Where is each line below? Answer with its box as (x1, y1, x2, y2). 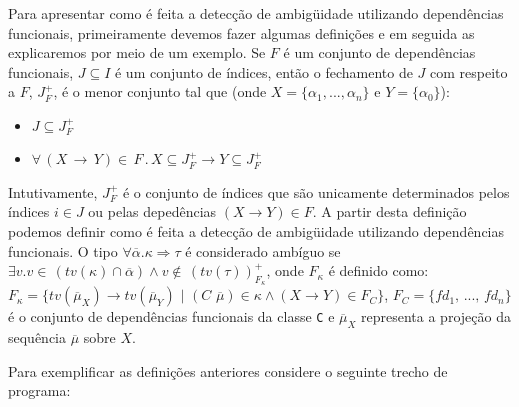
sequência (8, 327, 67, 348)
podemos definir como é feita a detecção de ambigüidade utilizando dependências (8, 221, 505, 241)
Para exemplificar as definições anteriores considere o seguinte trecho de (8, 360, 448, 381)
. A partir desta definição (312, 201, 467, 222)
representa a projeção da (361, 306, 511, 327)
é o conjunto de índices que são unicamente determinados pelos (122, 181, 510, 202)
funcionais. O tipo (8, 240, 118, 261)
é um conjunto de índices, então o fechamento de (114, 61, 413, 82)
